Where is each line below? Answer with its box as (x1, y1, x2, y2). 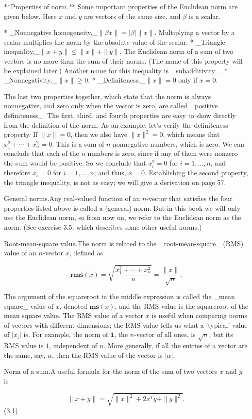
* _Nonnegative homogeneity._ (4, 27, 98, 37)
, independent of (49, 340, 98, 351)
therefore (4, 168, 31, 178)
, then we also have (70, 129, 127, 139)
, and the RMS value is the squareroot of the (115, 301, 249, 311)
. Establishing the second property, (145, 168, 248, 178)
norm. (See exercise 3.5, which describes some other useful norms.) (4, 222, 202, 232)
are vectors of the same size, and (84, 11, 181, 21)
